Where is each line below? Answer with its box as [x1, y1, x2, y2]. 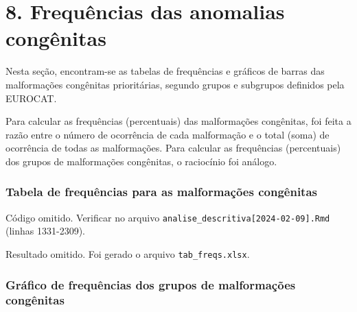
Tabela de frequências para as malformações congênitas [5, 183, 317, 200]
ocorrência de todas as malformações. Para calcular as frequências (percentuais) [5, 141, 341, 155]
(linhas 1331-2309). [5, 224, 85, 238]
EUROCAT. [5, 91, 57, 105]
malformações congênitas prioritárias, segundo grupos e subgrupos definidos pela [5, 77, 345, 91]
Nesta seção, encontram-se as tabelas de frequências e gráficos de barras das [5, 64, 325, 78]
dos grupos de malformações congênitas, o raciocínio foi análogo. [5, 154, 277, 168]
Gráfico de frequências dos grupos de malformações [5, 276, 296, 293]
